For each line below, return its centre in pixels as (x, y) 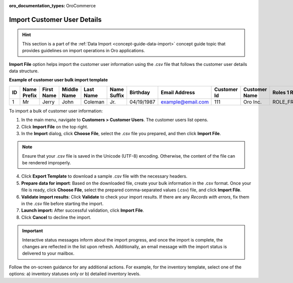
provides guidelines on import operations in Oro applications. (84, 51)
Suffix (117, 95)
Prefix (30, 95)
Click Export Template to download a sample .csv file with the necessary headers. (104, 176)
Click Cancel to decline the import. (56, 217)
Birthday (140, 92)
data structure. (24, 71)
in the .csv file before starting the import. (62, 204)
